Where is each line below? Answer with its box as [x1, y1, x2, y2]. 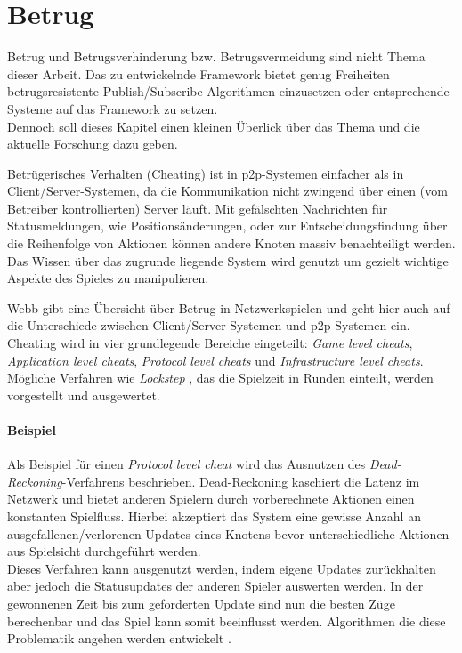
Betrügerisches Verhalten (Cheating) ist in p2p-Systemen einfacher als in [7, 164, 404, 182]
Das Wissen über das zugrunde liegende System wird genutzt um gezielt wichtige [7, 251, 449, 270]
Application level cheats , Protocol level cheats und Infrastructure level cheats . [7, 351, 424, 369]
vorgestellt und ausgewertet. [7, 385, 160, 404]
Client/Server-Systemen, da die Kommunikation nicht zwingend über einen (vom [7, 181, 448, 200]
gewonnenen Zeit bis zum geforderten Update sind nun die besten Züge [7, 593, 395, 612]
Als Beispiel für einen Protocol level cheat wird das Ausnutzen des [7, 455, 366, 473]
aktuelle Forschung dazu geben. [7, 134, 178, 153]
